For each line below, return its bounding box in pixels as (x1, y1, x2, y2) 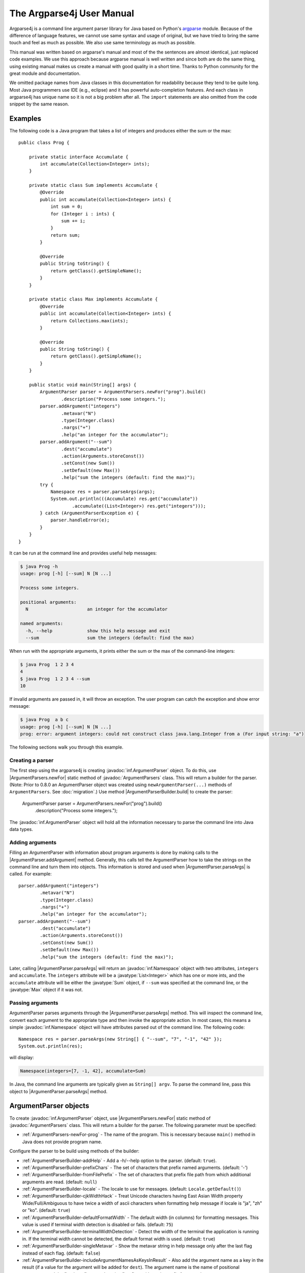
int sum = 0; (50, 204, 83, 210)
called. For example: (9, 871, 52, 877)
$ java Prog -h (20, 564, 58, 569)
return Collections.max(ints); (50, 318, 129, 323)
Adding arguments (9, 839, 57, 846)
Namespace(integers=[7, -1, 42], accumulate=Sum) (20, 1068, 146, 1074)
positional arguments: (20, 599, 77, 605)
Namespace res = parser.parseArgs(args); (50, 489, 155, 494)
